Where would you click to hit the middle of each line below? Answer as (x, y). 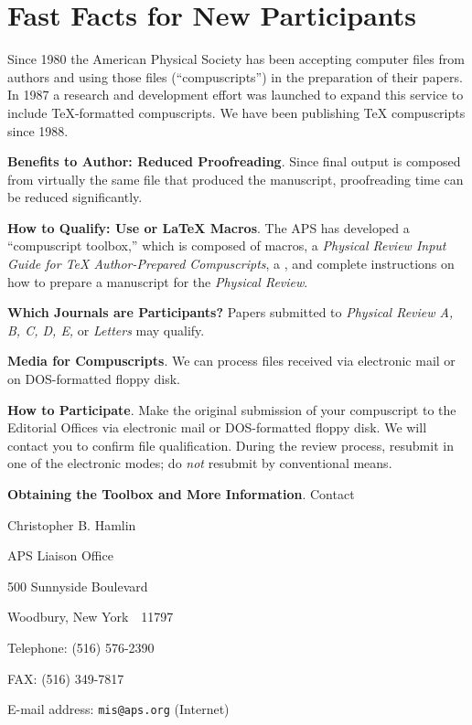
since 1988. (38, 130)
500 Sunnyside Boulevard (78, 586)
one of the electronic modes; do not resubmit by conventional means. (200, 463)
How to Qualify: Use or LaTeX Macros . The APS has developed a (209, 227)
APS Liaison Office (60, 555)
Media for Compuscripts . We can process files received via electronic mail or (231, 361)
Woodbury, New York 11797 (91, 617)
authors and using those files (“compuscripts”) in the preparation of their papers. (235, 76)
